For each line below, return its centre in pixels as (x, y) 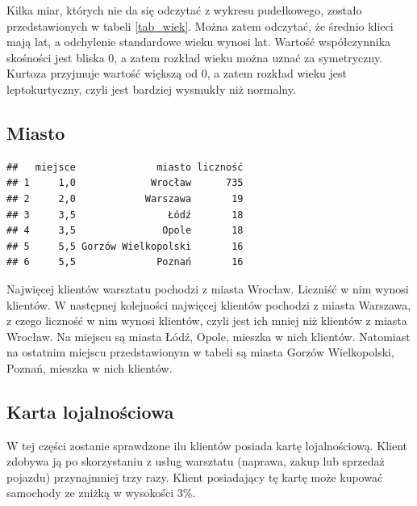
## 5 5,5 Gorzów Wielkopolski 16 (125, 246)
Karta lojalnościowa (90, 411)
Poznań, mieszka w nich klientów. (90, 367)
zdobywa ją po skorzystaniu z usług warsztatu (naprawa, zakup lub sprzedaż (196, 461)
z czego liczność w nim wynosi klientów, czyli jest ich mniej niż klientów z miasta (207, 320)
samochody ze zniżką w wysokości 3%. (101, 493)
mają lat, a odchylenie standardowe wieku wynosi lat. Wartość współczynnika (199, 42)
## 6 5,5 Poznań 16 (125, 262)
